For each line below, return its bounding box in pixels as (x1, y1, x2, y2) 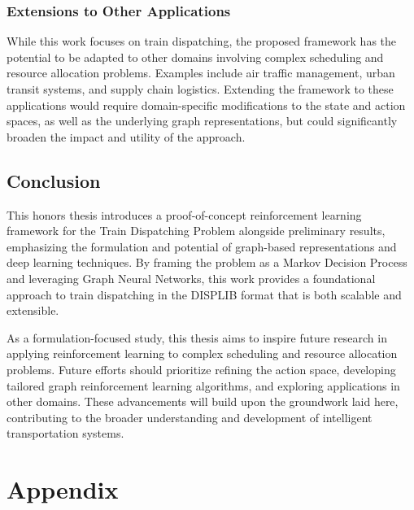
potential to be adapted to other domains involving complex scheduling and (7, 48, 384, 65)
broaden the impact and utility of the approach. (7, 128, 246, 145)
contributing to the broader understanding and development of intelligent (7, 408, 373, 425)
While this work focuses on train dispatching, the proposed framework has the (7, 33, 397, 50)
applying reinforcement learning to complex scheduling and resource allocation (7, 345, 398, 362)
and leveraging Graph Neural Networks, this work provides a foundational (7, 269, 376, 286)
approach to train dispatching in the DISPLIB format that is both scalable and (7, 286, 402, 303)
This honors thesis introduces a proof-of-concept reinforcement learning (7, 206, 362, 223)
